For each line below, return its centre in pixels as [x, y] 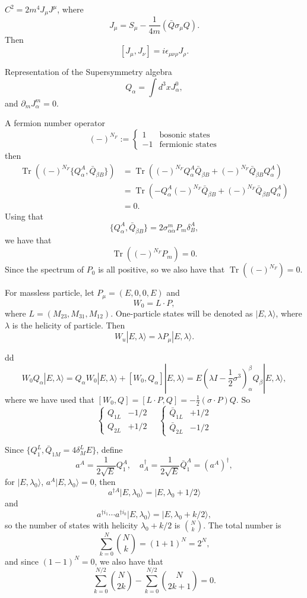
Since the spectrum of [45, 269]
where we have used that [50, 399]
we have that [28, 240]
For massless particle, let [50, 292]
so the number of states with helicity [72, 525]
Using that [24, 216]
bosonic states [185, 135]
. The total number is [242, 525]
